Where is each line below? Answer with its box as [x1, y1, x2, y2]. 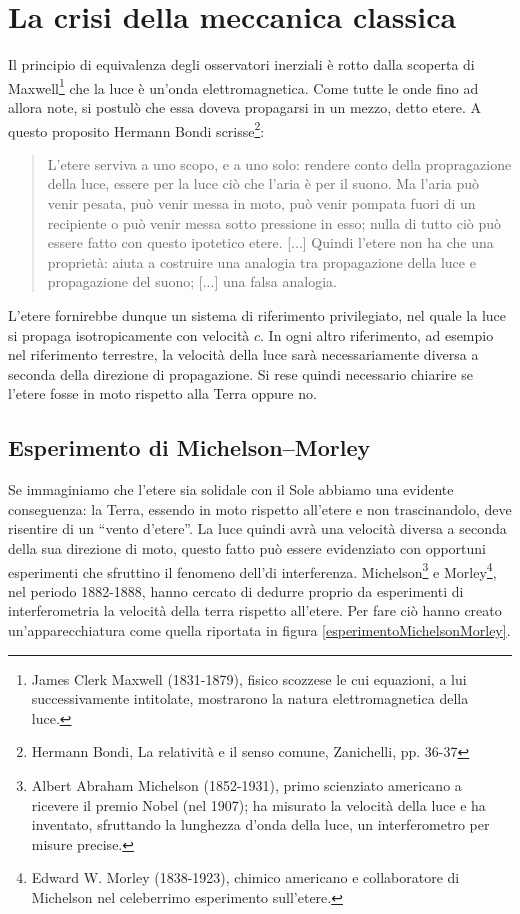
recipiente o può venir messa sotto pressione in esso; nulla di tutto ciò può [47, 212, 502, 233]
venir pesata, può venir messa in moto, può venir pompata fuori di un [47, 193, 476, 213]
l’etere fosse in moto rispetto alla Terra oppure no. [8, 383, 317, 404]
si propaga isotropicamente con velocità [8, 324, 250, 345]
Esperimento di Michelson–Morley [8, 432, 371, 463]
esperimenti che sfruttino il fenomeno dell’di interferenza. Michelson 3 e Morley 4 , [8, 558, 497, 582]
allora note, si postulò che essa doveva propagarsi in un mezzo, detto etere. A [8, 96, 481, 117]
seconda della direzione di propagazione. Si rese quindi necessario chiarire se [8, 363, 473, 384]
